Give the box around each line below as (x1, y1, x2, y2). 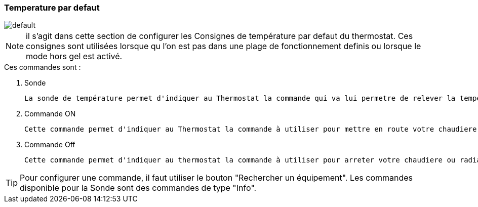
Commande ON (24, 109, 76, 118)
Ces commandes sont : (4, 63, 81, 72)
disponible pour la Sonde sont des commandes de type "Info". (20, 183, 257, 193)
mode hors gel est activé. (26, 51, 123, 62)
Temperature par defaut (4, 3, 100, 13)
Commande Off (24, 140, 75, 149)
